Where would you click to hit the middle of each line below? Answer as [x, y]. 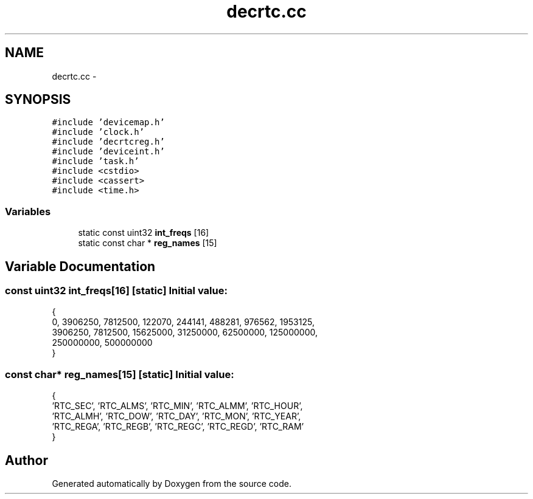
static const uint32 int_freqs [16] [144, 233]
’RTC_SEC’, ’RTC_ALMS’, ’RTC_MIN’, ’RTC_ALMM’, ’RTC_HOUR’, [177, 406]
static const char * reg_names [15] [148, 243]
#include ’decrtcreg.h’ [108, 142]
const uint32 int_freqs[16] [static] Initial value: [116, 291]
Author [26, 460]
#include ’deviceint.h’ [108, 152]
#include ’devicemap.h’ [108, 122]
